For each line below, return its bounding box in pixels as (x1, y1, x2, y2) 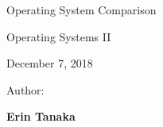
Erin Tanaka (6, 108, 76, 125)
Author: (6, 81, 45, 98)
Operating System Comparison (6, 2, 157, 17)
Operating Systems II (6, 28, 111, 44)
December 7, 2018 (6, 55, 93, 71)
